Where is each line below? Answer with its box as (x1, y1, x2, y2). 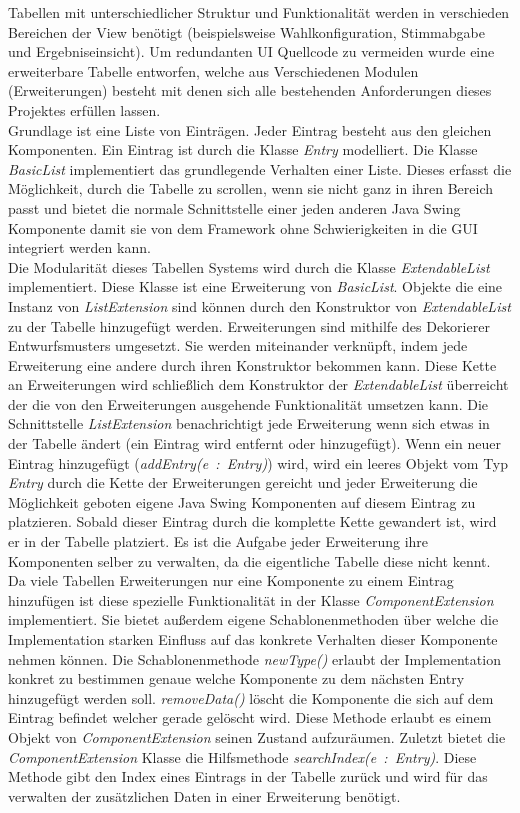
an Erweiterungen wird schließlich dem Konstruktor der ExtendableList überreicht (8, 374, 509, 395)
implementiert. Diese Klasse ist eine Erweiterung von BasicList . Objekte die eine (8, 276, 503, 297)
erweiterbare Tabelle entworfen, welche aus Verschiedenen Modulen (8, 60, 419, 81)
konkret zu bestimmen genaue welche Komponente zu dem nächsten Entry (8, 668, 465, 689)
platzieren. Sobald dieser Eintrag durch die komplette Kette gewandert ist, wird (8, 511, 497, 532)
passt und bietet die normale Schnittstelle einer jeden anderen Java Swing (8, 197, 461, 218)
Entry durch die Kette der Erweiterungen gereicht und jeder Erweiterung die (8, 472, 478, 493)
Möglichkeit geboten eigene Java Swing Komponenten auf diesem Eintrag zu (8, 491, 476, 512)
